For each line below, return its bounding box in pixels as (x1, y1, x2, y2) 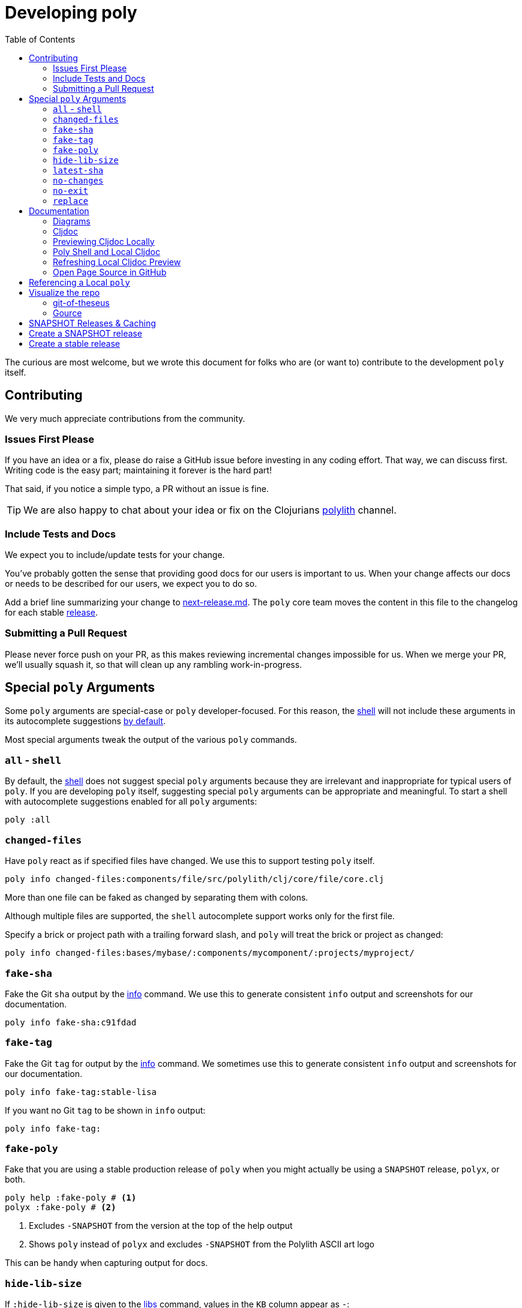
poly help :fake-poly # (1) (5, 1193, 137, 1203)
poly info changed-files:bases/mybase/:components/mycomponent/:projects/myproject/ (5, 948, 415, 958)
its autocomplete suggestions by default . (5, 715, 166, 726)
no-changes (53, 175, 104, 185)
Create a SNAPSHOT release (29, 328, 142, 338)
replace (53, 196, 89, 206)
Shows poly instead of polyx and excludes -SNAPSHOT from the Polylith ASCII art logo (29, 1239, 374, 1250)
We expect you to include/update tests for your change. (5, 550, 225, 560)
